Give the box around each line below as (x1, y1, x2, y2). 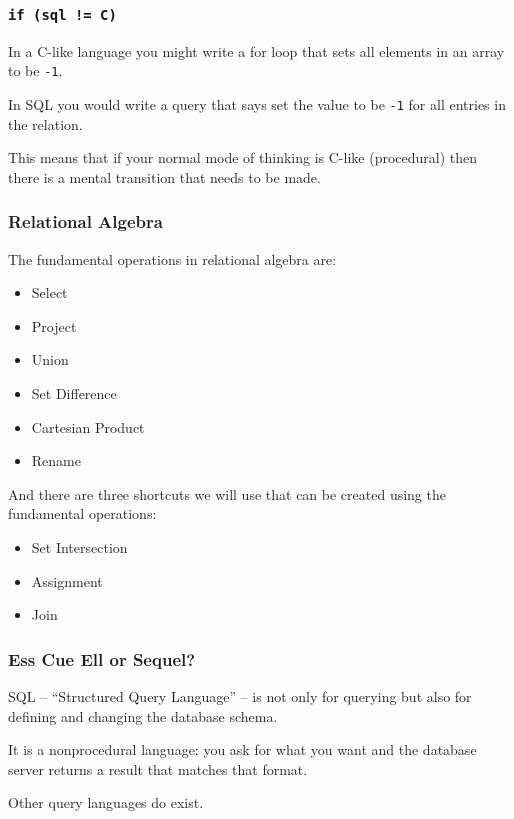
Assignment (31, 570, 103, 591)
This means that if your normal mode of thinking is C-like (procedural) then (8, 147, 478, 168)
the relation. (8, 113, 83, 134)
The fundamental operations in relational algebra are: (8, 248, 337, 269)
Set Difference (31, 383, 117, 404)
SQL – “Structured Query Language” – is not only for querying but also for (8, 686, 472, 707)
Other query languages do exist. (8, 792, 204, 813)
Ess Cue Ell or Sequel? (8, 646, 196, 671)
